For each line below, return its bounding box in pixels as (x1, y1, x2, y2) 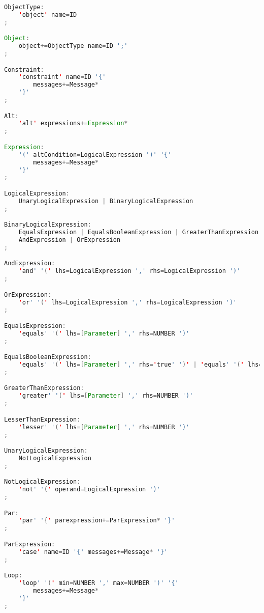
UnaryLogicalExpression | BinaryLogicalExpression (18, 197, 193, 205)
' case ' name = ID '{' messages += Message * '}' (18, 548, 168, 555)
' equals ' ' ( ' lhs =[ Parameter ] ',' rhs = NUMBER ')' (18, 329, 190, 337)
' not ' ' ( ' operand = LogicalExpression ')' (18, 486, 160, 493)
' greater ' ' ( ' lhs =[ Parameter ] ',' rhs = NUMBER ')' (18, 392, 193, 400)
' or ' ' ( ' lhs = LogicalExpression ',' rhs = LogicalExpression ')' (18, 298, 237, 306)
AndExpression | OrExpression (18, 236, 121, 243)
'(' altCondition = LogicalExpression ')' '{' (18, 151, 172, 158)
